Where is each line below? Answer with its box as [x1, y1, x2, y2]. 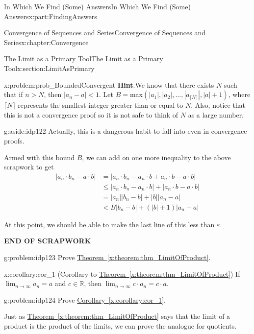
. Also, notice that [191, 100, 246, 110]
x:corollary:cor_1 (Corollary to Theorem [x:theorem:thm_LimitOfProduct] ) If [4, 268, 240, 279]
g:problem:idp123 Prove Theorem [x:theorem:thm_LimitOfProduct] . [4, 252, 211, 262]
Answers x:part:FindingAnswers [4, 11, 97, 21]
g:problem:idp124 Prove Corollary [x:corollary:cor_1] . [4, 294, 166, 305]
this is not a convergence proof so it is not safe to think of [4, 109, 178, 119]
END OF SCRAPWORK [4, 236, 91, 246]
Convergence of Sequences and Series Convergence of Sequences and [4, 27, 205, 38]
